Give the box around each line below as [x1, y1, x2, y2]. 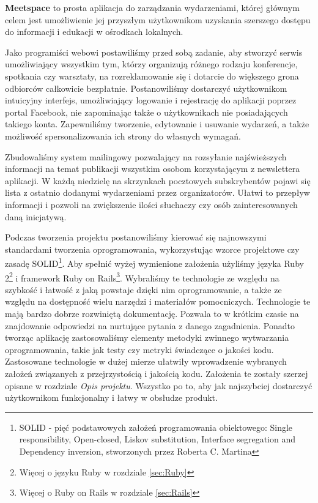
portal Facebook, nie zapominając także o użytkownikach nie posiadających [5, 105, 288, 118]
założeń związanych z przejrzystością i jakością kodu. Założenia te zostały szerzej [5, 367, 308, 379]
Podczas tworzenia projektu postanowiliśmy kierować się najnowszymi [5, 231, 267, 244]
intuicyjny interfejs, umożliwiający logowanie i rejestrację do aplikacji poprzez [5, 94, 297, 106]
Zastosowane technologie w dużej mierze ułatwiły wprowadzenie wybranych [5, 355, 287, 368]
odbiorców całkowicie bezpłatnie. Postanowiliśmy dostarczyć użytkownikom [5, 81, 287, 94]
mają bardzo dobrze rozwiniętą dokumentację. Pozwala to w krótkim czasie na [5, 307, 299, 319]
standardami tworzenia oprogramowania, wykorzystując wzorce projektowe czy [5, 242, 300, 255]
